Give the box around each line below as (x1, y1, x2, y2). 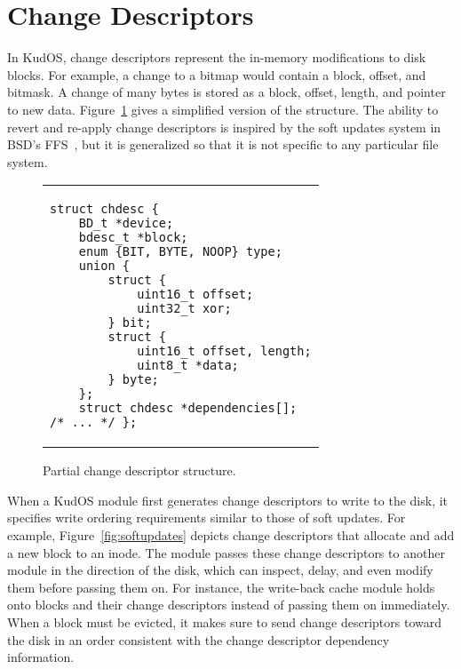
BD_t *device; (78, 216, 174, 231)
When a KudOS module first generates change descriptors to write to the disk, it (7, 490, 449, 509)
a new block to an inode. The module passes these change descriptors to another (7, 543, 445, 561)
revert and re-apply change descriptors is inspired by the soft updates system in (7, 117, 441, 136)
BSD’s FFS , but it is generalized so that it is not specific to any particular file (7, 135, 439, 154)
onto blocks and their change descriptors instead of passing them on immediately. (7, 595, 450, 614)
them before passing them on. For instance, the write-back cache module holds (7, 577, 435, 596)
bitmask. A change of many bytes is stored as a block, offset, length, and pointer (7, 83, 446, 101)
